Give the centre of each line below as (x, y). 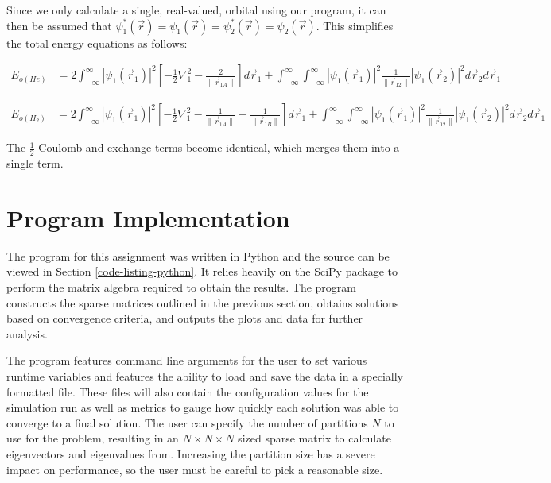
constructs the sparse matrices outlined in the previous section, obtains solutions (203, 302)
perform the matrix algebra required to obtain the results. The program (181, 286)
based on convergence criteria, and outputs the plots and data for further (185, 318)
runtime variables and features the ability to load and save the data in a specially (205, 375)
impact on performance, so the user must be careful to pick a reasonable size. (195, 469)
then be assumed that (59, 25)
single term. (35, 163)
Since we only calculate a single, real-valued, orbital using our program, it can (196, 10)
